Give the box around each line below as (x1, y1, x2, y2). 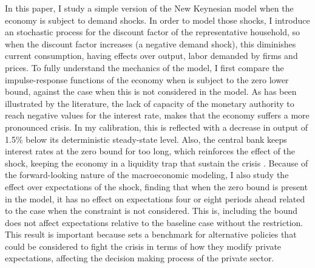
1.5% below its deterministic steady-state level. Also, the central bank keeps (5, 132, 287, 145)
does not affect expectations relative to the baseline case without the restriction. (5, 216, 303, 228)
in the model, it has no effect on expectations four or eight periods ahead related (5, 192, 305, 205)
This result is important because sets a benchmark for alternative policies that (5, 228, 297, 241)
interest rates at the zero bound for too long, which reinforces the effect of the (5, 145, 295, 157)
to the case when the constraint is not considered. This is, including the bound (5, 204, 297, 217)
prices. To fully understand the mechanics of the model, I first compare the (5, 61, 284, 74)
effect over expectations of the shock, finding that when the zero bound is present (5, 180, 308, 193)
